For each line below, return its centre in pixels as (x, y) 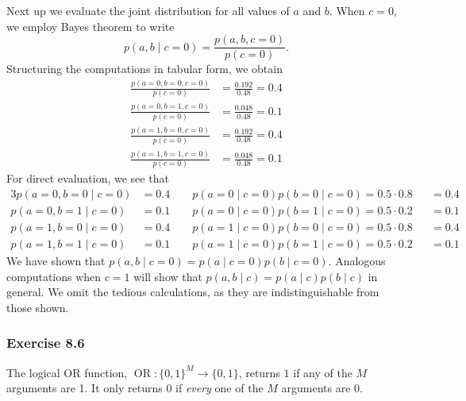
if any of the (323, 372)
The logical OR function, (67, 372)
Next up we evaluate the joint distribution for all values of (148, 10)
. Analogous (357, 261)
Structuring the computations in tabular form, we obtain (144, 69)
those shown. (38, 307)
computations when (54, 276)
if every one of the (220, 388)
